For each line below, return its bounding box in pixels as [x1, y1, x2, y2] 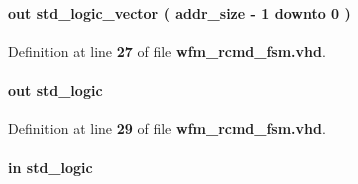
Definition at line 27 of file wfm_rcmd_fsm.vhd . [8, 40, 326, 61]
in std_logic [8, 157, 93, 178]
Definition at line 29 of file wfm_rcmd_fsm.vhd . [8, 118, 326, 139]
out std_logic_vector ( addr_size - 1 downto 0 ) [8, 2, 351, 23]
